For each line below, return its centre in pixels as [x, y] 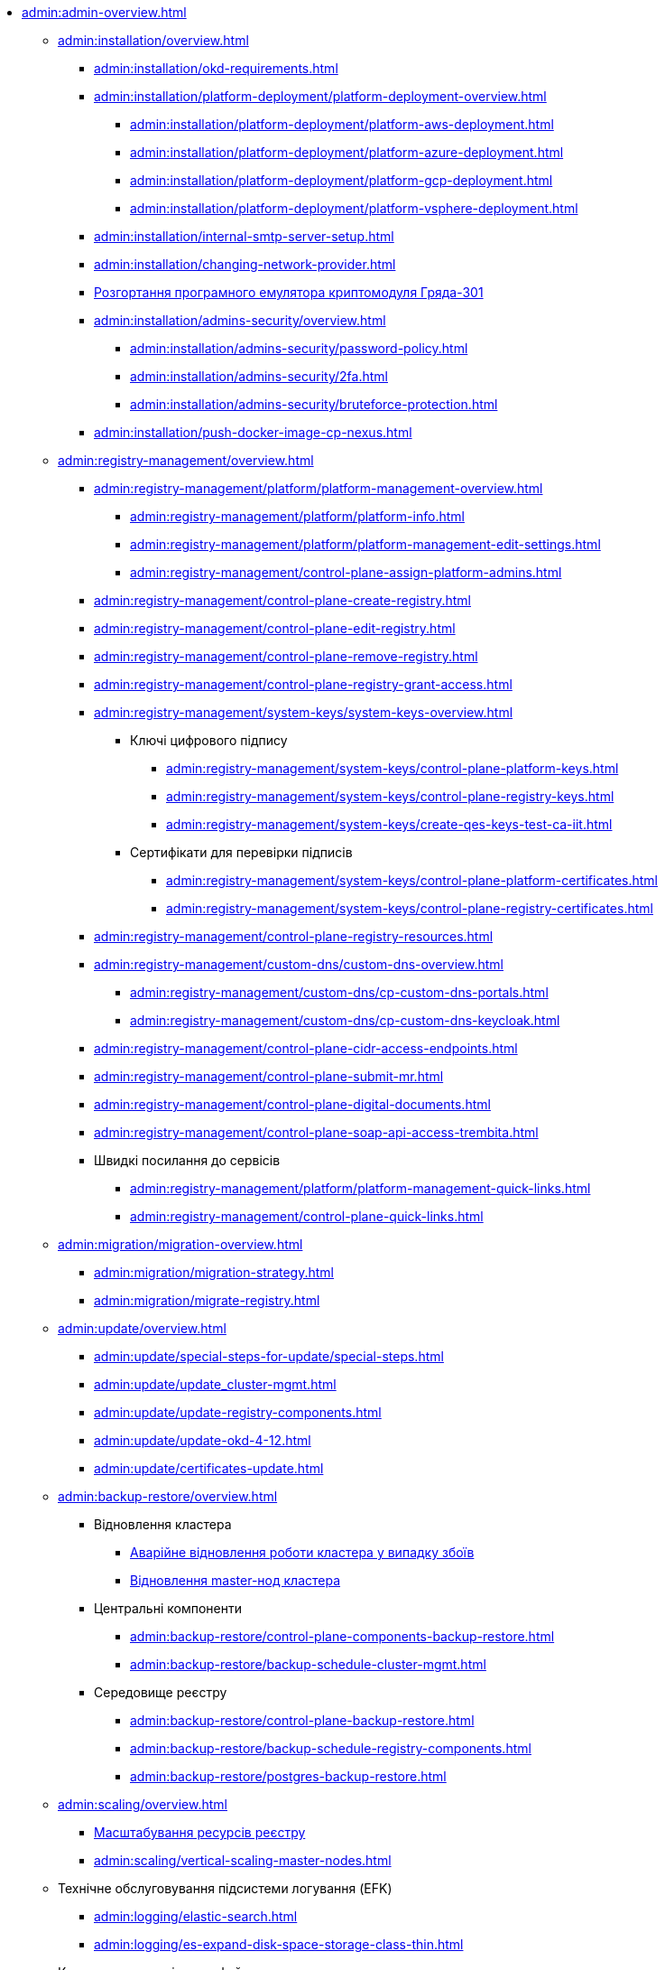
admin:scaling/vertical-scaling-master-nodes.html [243, 1860]
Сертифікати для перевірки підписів [241, 852]
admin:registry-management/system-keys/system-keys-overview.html [304, 712]
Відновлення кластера [163, 1524]
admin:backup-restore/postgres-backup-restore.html [288, 1776]
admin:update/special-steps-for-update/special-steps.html [269, 1356]
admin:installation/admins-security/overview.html [240, 320]
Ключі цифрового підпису [209, 740]
